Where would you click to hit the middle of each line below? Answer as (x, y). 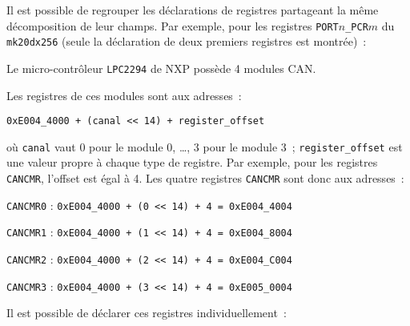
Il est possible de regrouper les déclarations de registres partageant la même (193, 10)
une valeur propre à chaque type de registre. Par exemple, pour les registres (192, 162)
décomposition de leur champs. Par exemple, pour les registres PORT (173, 25)
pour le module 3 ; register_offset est (303, 146)
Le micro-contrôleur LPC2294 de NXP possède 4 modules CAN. (161, 68)
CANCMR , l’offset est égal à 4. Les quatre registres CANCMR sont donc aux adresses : (205, 178)
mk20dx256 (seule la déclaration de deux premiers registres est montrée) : (187, 41)
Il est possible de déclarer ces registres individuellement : (147, 313)
